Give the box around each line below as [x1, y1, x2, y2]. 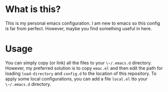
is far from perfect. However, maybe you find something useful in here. [5, 25, 152, 31]
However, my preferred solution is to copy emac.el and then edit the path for [5, 65, 163, 71]
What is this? [5, 4, 61, 15]
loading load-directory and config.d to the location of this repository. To [5, 70, 157, 76]
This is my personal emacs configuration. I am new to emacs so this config [5, 20, 160, 26]
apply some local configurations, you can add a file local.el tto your [5, 75, 148, 81]
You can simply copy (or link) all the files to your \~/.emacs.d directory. [5, 59, 152, 66]
